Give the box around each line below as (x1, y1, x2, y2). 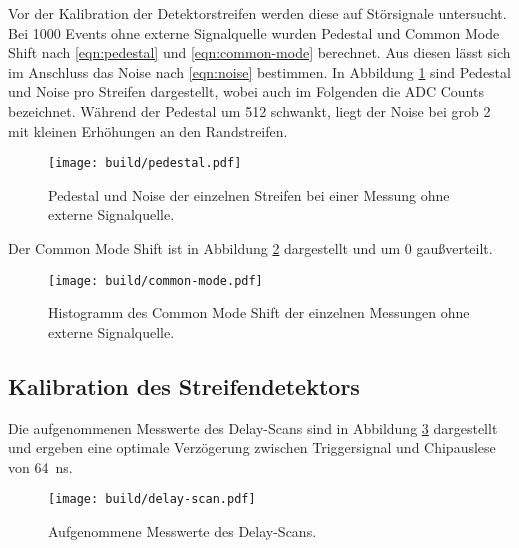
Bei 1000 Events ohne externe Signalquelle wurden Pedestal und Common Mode (8, 22, 500, 43)
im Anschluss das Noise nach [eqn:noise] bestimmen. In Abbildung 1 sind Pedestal (8, 61, 511, 82)
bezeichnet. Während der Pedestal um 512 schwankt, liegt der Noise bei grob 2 (8, 100, 491, 121)
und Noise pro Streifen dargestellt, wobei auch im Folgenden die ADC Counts (8, 81, 484, 102)
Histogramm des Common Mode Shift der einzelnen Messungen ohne (48, 302, 470, 323)
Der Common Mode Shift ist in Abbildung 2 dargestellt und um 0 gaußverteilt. (8, 238, 493, 258)
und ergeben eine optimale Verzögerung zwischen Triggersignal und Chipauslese (8, 437, 496, 458)
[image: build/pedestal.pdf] (48, 156, 242, 171)
